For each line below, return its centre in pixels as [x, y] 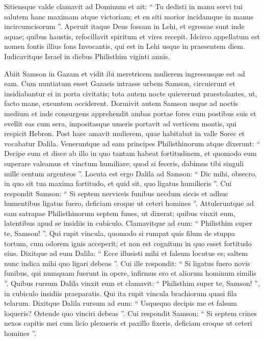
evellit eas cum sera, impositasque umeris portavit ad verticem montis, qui [120, 123]
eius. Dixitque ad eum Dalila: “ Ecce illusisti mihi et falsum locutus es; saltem [126, 253]
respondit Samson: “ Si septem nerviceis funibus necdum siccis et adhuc [116, 193]
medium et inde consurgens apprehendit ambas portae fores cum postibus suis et [130, 113]
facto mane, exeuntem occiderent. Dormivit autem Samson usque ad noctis [121, 103]
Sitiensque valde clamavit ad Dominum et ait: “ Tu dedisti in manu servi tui [123, 6]
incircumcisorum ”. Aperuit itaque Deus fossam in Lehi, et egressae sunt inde [124, 26]
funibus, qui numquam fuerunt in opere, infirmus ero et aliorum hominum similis [130, 273]
